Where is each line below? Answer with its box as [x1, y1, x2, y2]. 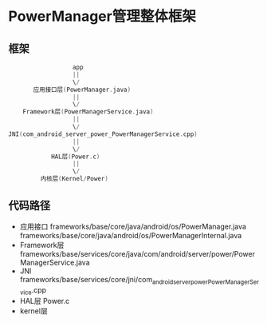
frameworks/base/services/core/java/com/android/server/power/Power [19, 249, 255, 258]
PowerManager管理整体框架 [8, 7, 197, 26]
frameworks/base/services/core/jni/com [19, 274, 153, 284]
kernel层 [19, 306, 48, 316]
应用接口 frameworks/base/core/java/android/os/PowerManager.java [19, 221, 247, 231]
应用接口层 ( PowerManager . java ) [33, 86, 132, 94]
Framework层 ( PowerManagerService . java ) [22, 108, 154, 116]
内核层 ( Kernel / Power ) [40, 175, 109, 183]
